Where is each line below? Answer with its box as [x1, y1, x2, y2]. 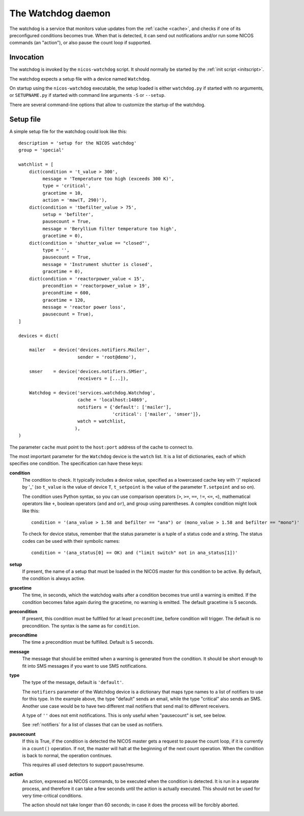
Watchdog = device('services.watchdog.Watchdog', [29, 390, 155, 396]
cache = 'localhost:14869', [77, 397, 148, 403]
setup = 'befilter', [42, 212, 94, 217]
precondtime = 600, [42, 290, 91, 296]
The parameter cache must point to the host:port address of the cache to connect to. [9, 444, 194, 450]
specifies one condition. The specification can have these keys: [9, 460, 143, 466]
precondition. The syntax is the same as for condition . [22, 622, 140, 629]
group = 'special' [18, 147, 65, 153]
